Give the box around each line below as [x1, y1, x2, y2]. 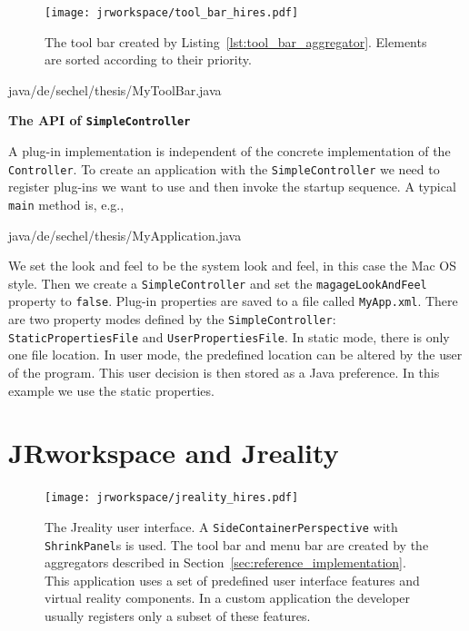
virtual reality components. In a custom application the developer [45, 588, 411, 607]
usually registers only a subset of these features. [45, 606, 311, 626]
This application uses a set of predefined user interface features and [45, 570, 420, 589]
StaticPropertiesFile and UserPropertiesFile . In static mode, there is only [8, 327, 450, 346]
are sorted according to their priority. [45, 50, 252, 69]
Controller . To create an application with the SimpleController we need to [8, 159, 440, 178]
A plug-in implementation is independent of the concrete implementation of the [8, 142, 451, 161]
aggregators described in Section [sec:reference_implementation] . [45, 553, 406, 572]
